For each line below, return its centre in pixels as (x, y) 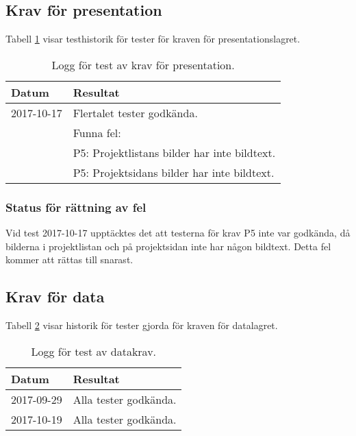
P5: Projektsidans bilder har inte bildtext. (174, 172)
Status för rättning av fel (76, 207)
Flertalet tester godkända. (135, 112)
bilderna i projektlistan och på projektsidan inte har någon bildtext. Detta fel (168, 246)
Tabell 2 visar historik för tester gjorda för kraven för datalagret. (142, 325)
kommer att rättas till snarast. (69, 259)
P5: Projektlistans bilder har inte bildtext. (174, 152)
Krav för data (55, 296)
